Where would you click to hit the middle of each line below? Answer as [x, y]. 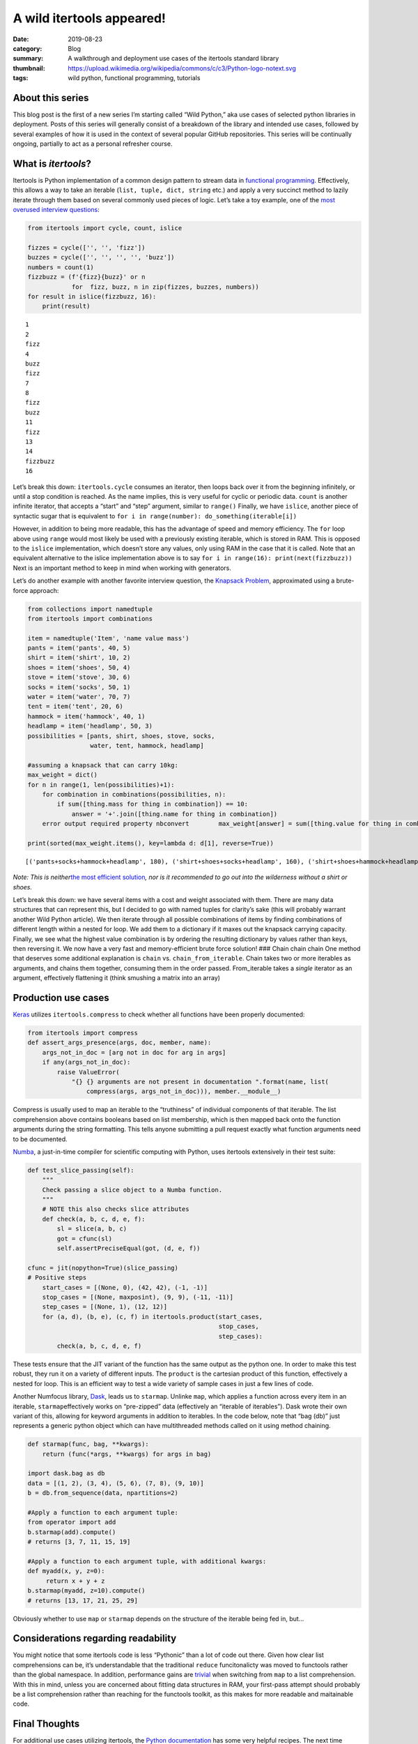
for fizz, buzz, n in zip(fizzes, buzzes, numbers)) [165, 287]
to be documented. [40, 1139]
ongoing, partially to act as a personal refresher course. [93, 144]
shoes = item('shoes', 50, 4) [79, 667]
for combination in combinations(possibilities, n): [134, 794]
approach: [44, 590]
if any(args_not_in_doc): [86, 1062]
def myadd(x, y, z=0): [66, 1571]
